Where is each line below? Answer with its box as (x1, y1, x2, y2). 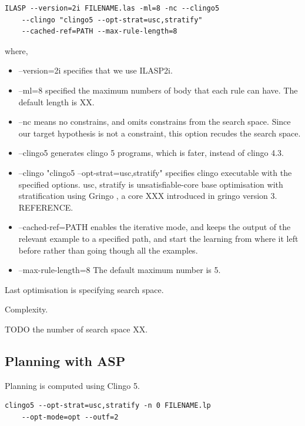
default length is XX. (18, 95, 95, 108)
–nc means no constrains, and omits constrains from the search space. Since (18, 115, 291, 128)
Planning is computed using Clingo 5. (5, 379, 140, 391)
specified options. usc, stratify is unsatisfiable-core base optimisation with (18, 178, 283, 190)
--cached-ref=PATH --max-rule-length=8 (21, 27, 177, 36)
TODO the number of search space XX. (5, 322, 148, 335)
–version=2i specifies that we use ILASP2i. (18, 64, 173, 76)
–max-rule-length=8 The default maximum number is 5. (18, 264, 221, 276)
